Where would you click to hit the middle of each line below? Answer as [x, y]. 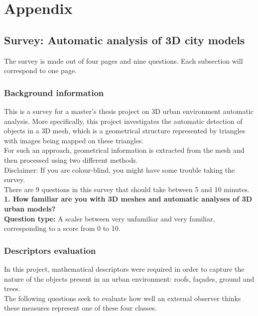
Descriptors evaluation [50, 250]
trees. [12, 288]
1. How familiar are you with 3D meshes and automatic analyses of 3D [128, 199]
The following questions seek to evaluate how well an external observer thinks [123, 298]
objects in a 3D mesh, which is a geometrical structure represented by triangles [125, 131]
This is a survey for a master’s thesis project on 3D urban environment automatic [129, 111]
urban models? [30, 208]
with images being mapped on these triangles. [74, 140]
